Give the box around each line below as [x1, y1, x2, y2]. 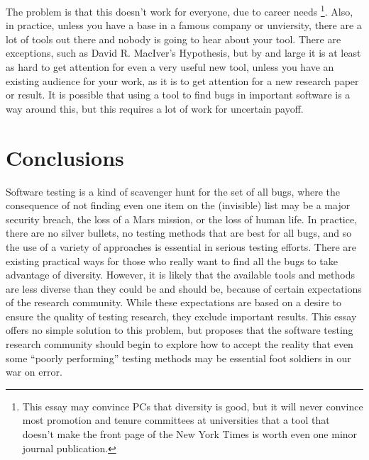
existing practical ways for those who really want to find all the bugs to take [6, 253, 338, 268]
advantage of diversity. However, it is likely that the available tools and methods [6, 267, 355, 282]
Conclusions [6, 142, 124, 172]
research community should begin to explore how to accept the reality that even [6, 337, 353, 352]
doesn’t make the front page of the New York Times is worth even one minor [22, 427, 358, 442]
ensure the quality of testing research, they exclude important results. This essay [6, 308, 357, 323]
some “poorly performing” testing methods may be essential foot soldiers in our [6, 350, 351, 365]
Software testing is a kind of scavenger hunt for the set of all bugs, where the [6, 184, 341, 198]
